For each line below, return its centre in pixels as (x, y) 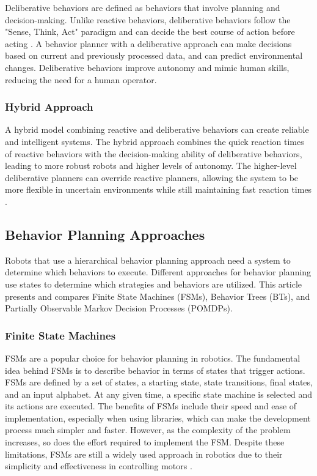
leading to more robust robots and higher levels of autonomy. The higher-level (151, 165)
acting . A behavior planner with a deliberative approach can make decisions (148, 43)
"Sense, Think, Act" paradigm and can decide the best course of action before (150, 32)
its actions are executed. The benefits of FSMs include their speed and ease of (151, 406)
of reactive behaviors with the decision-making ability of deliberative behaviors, (154, 153)
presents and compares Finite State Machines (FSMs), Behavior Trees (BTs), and (158, 296)
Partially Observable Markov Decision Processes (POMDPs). (119, 308)
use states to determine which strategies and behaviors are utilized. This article (154, 284)
